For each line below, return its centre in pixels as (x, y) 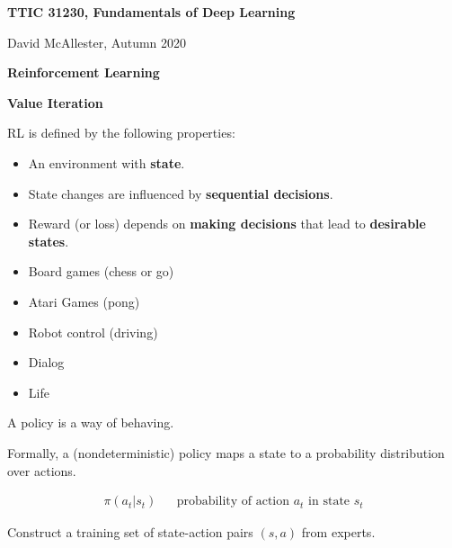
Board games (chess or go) (101, 271)
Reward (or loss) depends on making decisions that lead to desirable (227, 224)
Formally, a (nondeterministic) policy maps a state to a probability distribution (226, 452)
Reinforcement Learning (84, 72)
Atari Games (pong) (84, 301)
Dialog (46, 362)
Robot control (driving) (93, 332)
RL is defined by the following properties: (121, 133)
